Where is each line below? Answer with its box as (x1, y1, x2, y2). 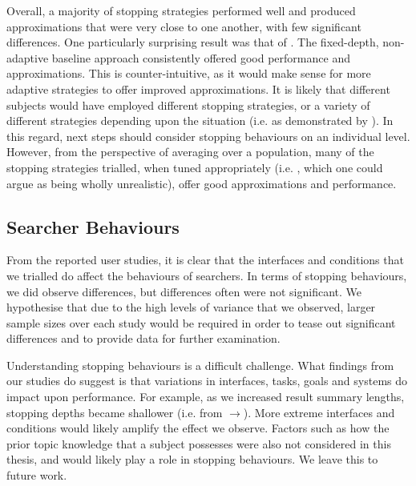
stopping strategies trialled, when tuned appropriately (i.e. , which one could (6, 159, 383, 175)
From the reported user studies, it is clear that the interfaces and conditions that (6, 251, 404, 268)
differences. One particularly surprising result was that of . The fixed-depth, (6, 34, 379, 50)
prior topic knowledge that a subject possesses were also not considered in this (6, 435, 391, 452)
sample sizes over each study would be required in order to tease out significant (6, 314, 396, 331)
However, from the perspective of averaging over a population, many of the (6, 143, 374, 160)
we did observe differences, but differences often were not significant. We (6, 283, 361, 299)
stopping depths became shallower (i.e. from (6, 404, 223, 420)
